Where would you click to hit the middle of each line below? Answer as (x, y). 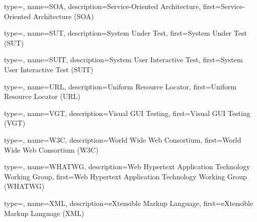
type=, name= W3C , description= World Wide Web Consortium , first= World (123, 139)
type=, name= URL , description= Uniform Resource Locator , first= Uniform (120, 86)
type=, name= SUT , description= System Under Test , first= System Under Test (125, 33)
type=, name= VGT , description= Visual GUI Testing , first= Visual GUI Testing (127, 113)
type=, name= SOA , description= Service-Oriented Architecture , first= (112, 6)
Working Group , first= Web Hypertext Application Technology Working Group (125, 176)
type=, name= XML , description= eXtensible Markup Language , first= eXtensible (129, 203)
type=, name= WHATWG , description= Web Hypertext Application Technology (127, 166)
